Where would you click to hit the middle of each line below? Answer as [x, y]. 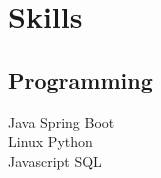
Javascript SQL [55, 160]
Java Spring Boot [61, 121]
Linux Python [50, 141]
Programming [80, 79]
